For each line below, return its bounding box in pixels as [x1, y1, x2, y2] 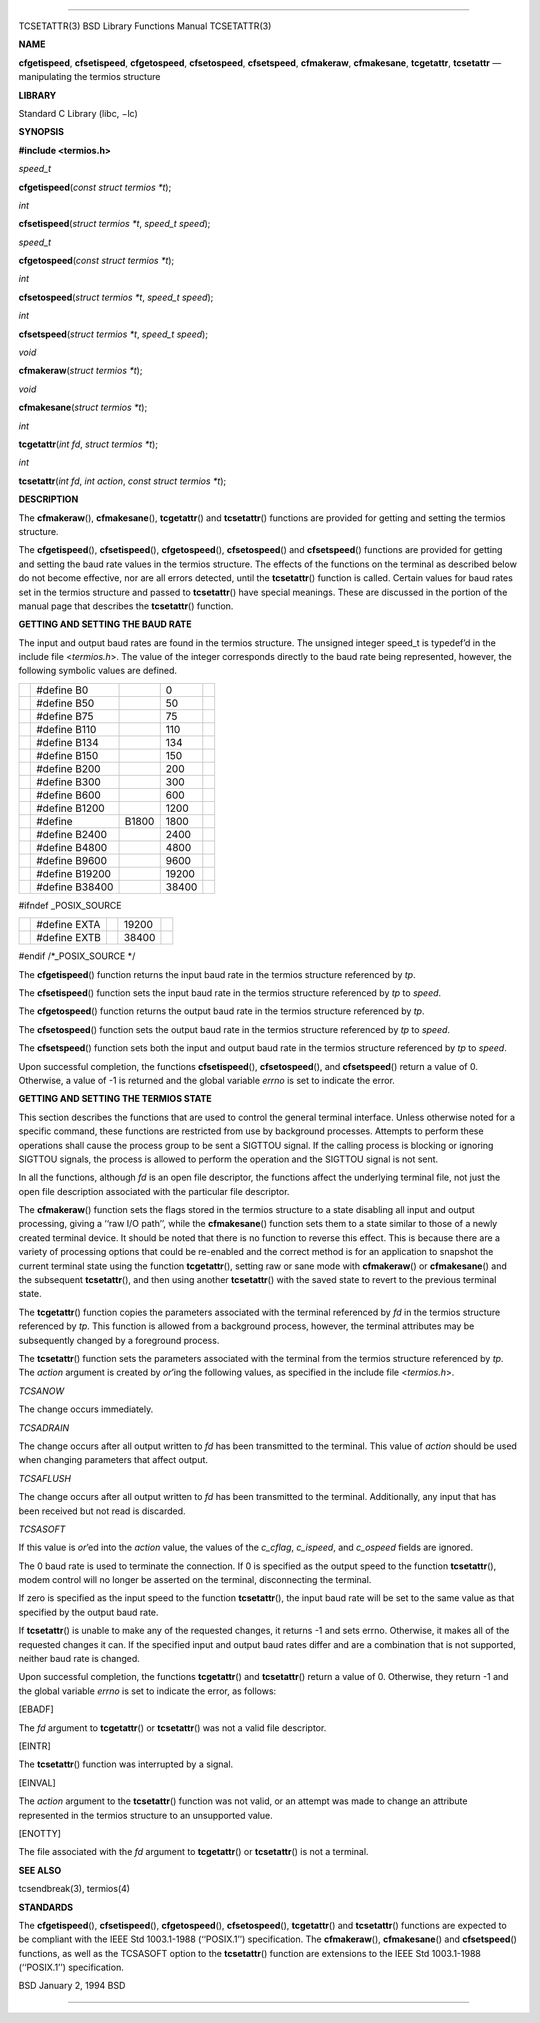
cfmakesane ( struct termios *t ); [18, 401, 148, 414]
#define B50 [36, 696, 95, 710]
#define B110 [36, 722, 97, 736]
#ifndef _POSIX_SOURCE [18, 899, 122, 911]
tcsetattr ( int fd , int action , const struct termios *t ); [18, 475, 227, 487]
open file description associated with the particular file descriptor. [18, 1185, 290, 1197]
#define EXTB [36, 931, 102, 945]
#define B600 [36, 788, 102, 802]
